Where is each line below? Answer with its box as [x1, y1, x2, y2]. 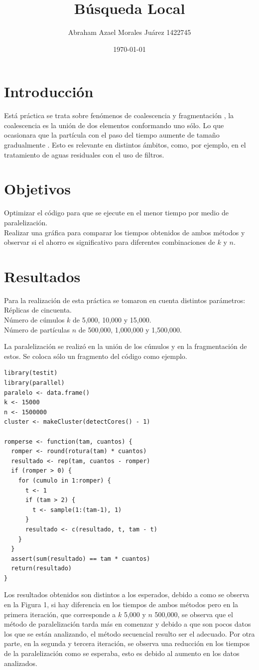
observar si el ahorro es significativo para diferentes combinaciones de [4, 237, 215, 247]
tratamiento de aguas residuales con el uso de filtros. [4, 149, 164, 160]
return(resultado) [11, 565, 72, 572]
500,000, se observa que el [154, 609, 233, 619]
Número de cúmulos [4, 315, 65, 325]
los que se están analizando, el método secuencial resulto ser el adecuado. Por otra [4, 628, 255, 639]
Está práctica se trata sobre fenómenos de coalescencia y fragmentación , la [4, 110, 234, 121]
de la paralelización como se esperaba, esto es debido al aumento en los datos [4, 648, 240, 659]
